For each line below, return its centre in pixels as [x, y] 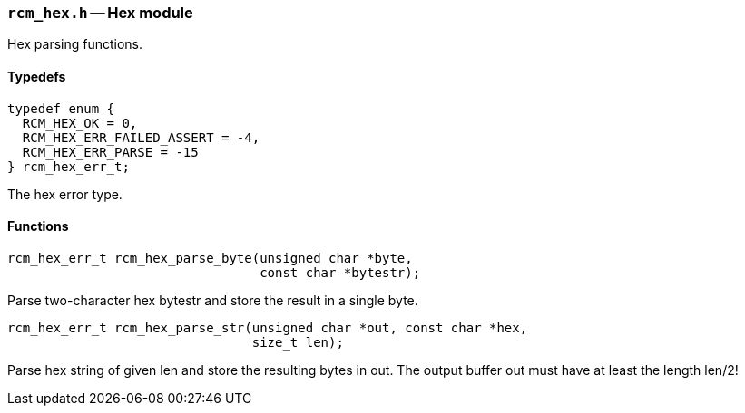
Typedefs [37, 76]
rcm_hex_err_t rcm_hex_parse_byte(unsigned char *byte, [210, 258]
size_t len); [298, 342]
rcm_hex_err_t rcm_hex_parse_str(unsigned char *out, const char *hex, [268, 327]
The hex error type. [65, 194]
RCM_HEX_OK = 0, [80, 123]
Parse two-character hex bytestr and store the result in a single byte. [213, 300]
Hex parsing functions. [75, 44]
